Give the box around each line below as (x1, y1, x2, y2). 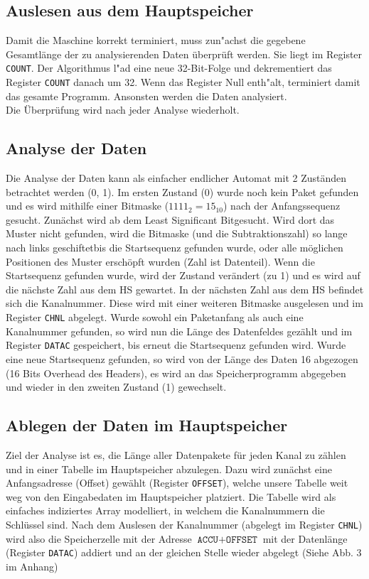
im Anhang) (6, 558, 58, 573)
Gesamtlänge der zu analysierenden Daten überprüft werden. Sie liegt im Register (6, 46, 363, 61)
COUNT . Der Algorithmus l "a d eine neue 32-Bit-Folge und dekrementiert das (6, 60, 332, 75)
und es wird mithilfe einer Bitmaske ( (6, 198, 169, 213)
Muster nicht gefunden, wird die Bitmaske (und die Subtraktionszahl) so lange (6, 226, 348, 241)
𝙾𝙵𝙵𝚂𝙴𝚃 (225, 534, 257, 545)
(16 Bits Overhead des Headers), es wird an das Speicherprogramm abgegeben (6, 365, 346, 380)
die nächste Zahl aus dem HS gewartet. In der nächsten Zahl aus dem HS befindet (6, 281, 364, 296)
